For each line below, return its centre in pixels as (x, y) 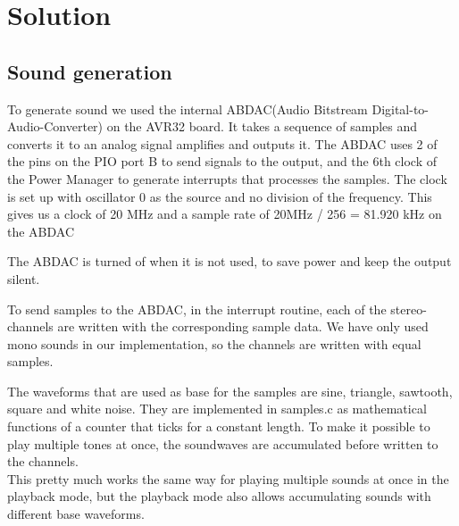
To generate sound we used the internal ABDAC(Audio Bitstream (188, 109)
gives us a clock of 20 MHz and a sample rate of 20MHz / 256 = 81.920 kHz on (225, 214)
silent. (24, 278)
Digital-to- (401, 109)
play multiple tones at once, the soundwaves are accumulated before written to (223, 443)
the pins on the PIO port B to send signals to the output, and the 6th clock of (222, 161)
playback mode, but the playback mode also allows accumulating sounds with (219, 496)
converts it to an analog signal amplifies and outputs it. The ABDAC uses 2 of (222, 143)
